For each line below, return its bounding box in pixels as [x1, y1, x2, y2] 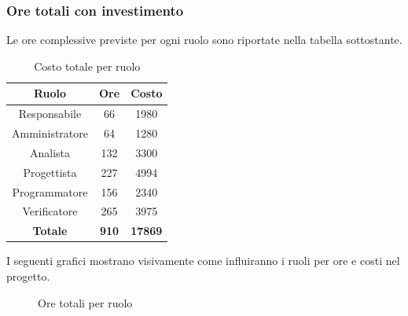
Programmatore [12, 183, 88, 200]
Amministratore [12, 125, 88, 141]
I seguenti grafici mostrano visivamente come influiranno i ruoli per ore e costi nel [6, 252, 400, 269]
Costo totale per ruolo [34, 57, 141, 74]
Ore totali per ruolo [38, 294, 133, 310]
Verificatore [22, 203, 78, 219]
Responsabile [18, 105, 82, 122]
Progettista [23, 164, 77, 180]
